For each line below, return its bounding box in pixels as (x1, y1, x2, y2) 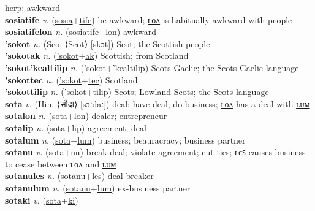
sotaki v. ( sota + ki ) (5, 193, 78, 206)
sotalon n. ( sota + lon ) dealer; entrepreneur (5, 109, 167, 122)
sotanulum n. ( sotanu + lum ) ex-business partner (5, 181, 191, 194)
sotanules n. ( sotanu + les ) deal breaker (5, 169, 154, 182)
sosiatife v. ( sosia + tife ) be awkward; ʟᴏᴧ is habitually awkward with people (5, 13, 292, 26)
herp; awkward (5, 1, 60, 13)
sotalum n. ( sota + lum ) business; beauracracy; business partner (5, 133, 246, 146)
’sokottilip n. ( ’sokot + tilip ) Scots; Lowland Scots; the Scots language (5, 85, 269, 98)
